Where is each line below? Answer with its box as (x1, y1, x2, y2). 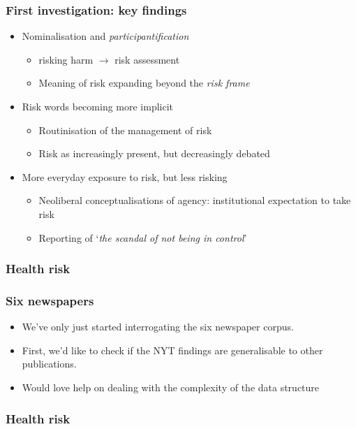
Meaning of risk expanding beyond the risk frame (38, 75, 250, 90)
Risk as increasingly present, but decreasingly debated (38, 146, 270, 161)
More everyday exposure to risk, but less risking (22, 169, 228, 184)
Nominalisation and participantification (22, 29, 189, 43)
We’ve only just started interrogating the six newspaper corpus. (22, 319, 294, 334)
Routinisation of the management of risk (38, 122, 212, 137)
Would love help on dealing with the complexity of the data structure (22, 380, 320, 394)
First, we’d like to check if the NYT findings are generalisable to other (22, 342, 323, 357)
